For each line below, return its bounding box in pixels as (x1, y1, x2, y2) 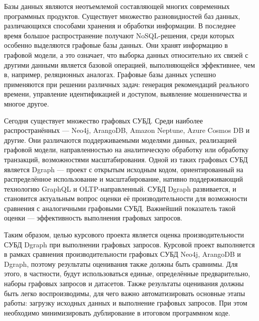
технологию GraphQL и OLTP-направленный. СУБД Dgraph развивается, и (4, 183, 237, 194)
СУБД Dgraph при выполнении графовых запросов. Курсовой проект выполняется (4, 239, 255, 249)
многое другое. (4, 98, 49, 108)
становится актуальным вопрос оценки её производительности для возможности (4, 193, 248, 204)
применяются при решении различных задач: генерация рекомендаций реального (4, 79, 249, 89)
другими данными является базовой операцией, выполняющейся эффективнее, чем (4, 59, 255, 70)
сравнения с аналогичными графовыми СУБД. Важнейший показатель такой (4, 203, 236, 213)
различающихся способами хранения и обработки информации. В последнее (4, 20, 236, 31)
